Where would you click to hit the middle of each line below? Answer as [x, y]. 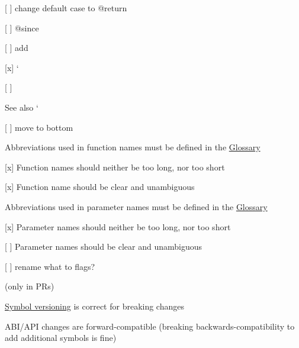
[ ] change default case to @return [66, 8]
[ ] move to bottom [39, 127]
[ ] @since [22, 28]
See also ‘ [22, 107]
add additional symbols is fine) [61, 338]
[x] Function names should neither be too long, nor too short [115, 167]
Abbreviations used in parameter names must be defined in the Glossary [136, 206]
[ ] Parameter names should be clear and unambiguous [104, 246]
